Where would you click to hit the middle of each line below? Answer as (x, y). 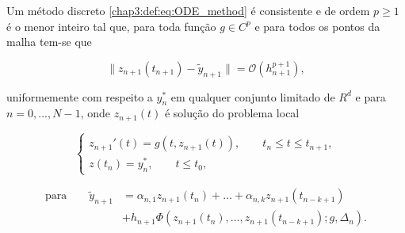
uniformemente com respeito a (80, 96)
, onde (95, 113)
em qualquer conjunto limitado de (253, 96)
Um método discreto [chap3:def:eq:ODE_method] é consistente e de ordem (188, 10)
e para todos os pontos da (317, 26)
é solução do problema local (232, 113)
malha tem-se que (49, 42)
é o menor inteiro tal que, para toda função (111, 26)
